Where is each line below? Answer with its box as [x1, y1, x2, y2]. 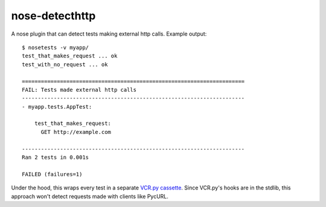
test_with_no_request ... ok [22, 61, 108, 68]
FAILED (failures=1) [22, 171, 83, 177]
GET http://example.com [40, 129, 112, 135]
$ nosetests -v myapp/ [22, 44, 89, 51]
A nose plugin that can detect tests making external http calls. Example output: [11, 30, 207, 37]
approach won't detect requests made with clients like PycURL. [11, 193, 169, 200]
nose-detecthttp [11, 9, 96, 22]
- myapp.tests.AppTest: [22, 103, 92, 110]
